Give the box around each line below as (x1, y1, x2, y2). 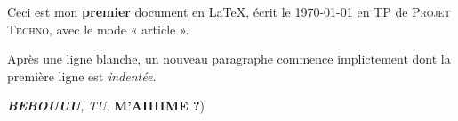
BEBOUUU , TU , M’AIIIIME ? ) (7, 96, 205, 115)
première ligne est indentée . (7, 66, 157, 85)
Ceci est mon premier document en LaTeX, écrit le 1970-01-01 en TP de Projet (7, 3, 451, 20)
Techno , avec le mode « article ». (7, 19, 189, 38)
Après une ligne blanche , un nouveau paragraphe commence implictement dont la (7, 49, 451, 68)
